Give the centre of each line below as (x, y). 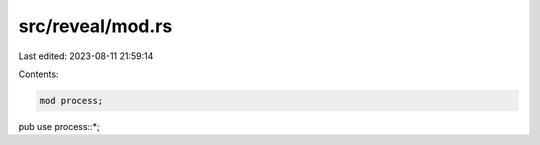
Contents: (38, 74)
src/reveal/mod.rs (95, 26)
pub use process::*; (59, 126)
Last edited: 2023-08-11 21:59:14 (86, 56)
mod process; (71, 100)
